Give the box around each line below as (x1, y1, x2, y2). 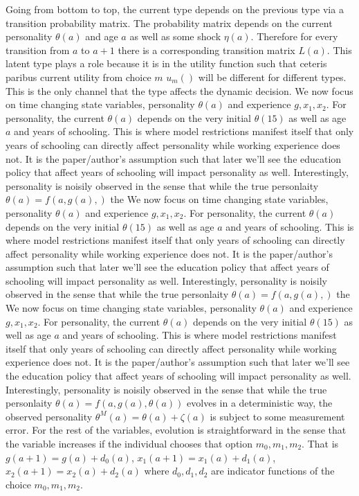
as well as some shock (129, 29, 221, 44)
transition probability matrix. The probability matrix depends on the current (6, 15, 333, 30)
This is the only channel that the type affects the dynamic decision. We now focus (6, 83, 353, 98)
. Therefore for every (250, 29, 338, 44)
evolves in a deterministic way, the (187, 396, 333, 410)
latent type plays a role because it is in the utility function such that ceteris (6, 56, 327, 71)
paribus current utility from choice (6, 69, 151, 84)
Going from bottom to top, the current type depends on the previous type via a (6, 2, 344, 16)
